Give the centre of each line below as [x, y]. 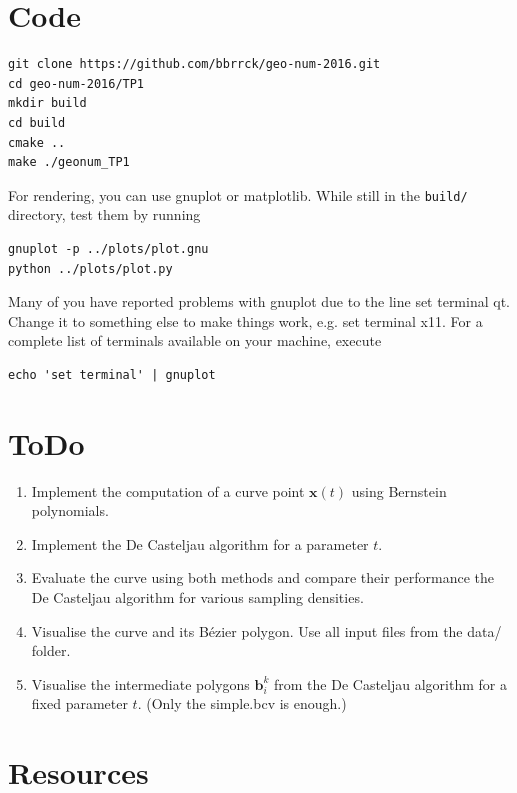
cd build [37, 122]
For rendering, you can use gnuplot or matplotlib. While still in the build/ [238, 194]
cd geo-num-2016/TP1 [76, 83]
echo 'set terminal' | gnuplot [112, 374]
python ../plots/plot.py [90, 268]
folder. [51, 650]
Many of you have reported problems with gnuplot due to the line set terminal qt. [259, 301]
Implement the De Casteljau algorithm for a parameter [200, 543]
